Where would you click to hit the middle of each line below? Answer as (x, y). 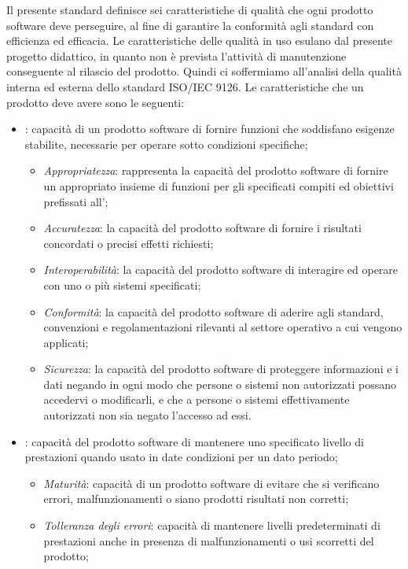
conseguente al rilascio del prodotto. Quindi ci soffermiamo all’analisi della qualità (204, 71)
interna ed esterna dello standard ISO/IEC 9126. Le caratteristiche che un (185, 86)
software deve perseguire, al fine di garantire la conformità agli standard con (190, 25)
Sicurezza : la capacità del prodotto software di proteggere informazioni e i (221, 369)
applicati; (66, 342)
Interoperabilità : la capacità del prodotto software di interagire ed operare (221, 270)
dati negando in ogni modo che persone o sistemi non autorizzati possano (220, 384)
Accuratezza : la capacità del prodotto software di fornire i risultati (202, 228)
